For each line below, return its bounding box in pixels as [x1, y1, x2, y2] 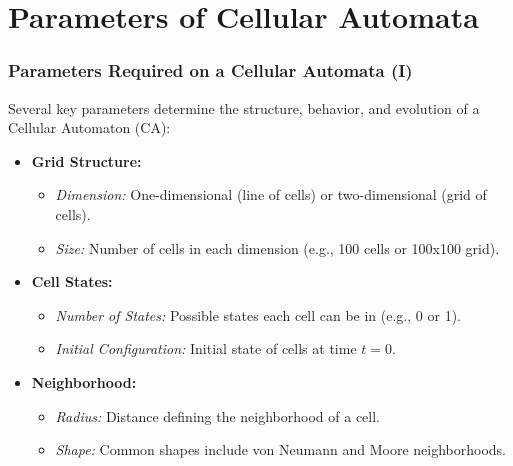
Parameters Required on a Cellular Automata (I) [8, 58, 413, 83]
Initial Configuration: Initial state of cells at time [55, 338, 357, 359]
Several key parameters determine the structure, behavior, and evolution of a [8, 97, 480, 118]
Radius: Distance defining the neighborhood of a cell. [55, 405, 381, 426]
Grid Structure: [31, 150, 142, 171]
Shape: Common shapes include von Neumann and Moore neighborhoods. [55, 439, 506, 460]
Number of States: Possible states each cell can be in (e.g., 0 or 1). [55, 304, 461, 325]
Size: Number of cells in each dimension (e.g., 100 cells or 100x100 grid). [55, 237, 500, 258]
